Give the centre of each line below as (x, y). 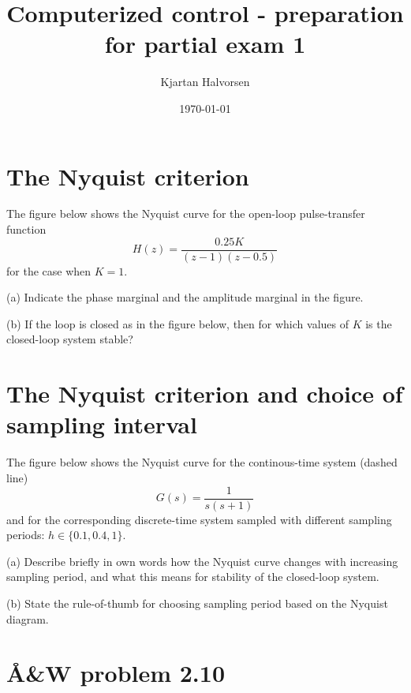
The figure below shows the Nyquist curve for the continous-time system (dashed (202, 462)
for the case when (49, 270)
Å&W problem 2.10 (116, 673)
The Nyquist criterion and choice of (205, 393)
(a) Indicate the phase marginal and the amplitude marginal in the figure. (185, 297)
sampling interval (102, 424)
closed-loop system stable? (70, 339)
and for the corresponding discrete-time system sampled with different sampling (199, 519)
